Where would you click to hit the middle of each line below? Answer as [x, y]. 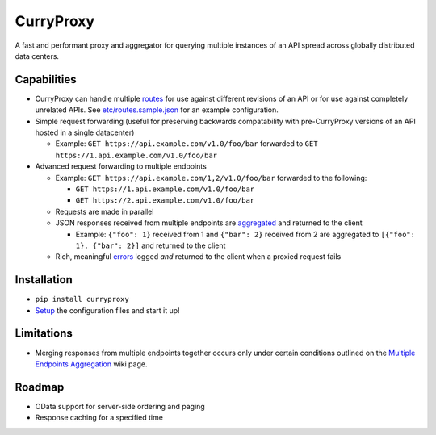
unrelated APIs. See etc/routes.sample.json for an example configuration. [157, 110]
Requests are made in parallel [105, 211]
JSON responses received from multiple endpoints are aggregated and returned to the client [209, 223]
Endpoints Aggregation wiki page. [91, 364]
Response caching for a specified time [99, 418]
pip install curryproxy [82, 299]
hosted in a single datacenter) [85, 132]
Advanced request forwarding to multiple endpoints [121, 166]
